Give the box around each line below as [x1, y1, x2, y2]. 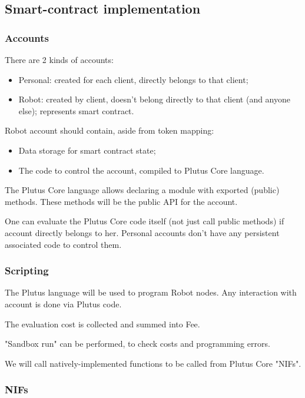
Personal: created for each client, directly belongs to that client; [18, 73, 248, 85]
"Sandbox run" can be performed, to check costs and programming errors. [5, 337, 270, 350]
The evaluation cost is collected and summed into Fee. [5, 317, 200, 330]
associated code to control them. [5, 238, 122, 250]
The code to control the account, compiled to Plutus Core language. [18, 164, 264, 176]
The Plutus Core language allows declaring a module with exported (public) [5, 184, 280, 196]
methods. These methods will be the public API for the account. [5, 195, 238, 207]
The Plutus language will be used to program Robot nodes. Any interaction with [5, 286, 297, 298]
